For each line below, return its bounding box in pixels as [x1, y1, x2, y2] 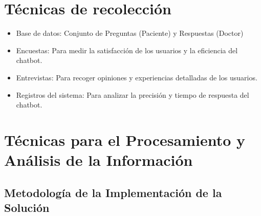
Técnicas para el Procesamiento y [4, 129, 246, 150]
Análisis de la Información [4, 149, 193, 170]
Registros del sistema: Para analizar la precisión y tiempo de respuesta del [16, 89, 249, 100]
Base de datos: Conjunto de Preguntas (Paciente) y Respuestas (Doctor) [16, 28, 244, 38]
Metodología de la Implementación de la [4, 184, 222, 200]
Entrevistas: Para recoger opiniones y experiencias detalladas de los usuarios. [16, 72, 257, 82]
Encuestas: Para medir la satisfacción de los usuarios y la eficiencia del [16, 45, 238, 55]
